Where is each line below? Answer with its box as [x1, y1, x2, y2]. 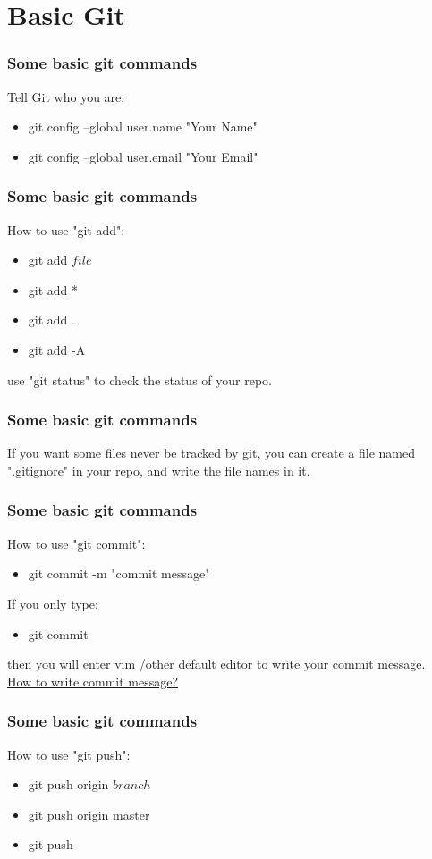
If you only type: [7, 594, 98, 612]
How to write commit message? [7, 671, 179, 690]
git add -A [28, 340, 86, 358]
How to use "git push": [7, 745, 131, 763]
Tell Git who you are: [7, 87, 125, 105]
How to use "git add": [7, 220, 125, 239]
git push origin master [28, 804, 150, 823]
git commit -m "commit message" [28, 564, 210, 583]
